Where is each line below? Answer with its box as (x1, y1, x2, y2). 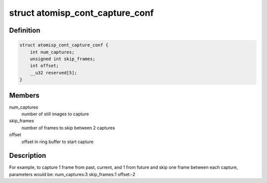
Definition (9, 26, 41, 35)
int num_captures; (30, 49, 75, 55)
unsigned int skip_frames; (30, 56, 96, 62)
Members (9, 91, 40, 100)
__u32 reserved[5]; (30, 70, 78, 75)
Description (9, 151, 46, 160)
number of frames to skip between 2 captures (21, 125, 115, 131)
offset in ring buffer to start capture (21, 139, 94, 145)
